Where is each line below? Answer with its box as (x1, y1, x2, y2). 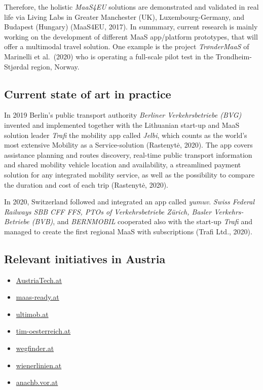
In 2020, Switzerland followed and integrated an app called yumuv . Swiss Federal (4, 196, 255, 207)
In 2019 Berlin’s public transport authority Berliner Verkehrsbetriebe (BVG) (4, 110, 242, 120)
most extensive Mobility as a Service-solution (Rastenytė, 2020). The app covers (4, 139, 253, 150)
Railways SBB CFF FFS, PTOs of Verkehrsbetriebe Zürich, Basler (4, 206, 212, 217)
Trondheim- (215, 51, 252, 61)
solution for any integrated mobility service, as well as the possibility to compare (4, 169, 255, 180)
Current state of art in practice (4, 86, 171, 101)
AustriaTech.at (16, 274, 62, 285)
